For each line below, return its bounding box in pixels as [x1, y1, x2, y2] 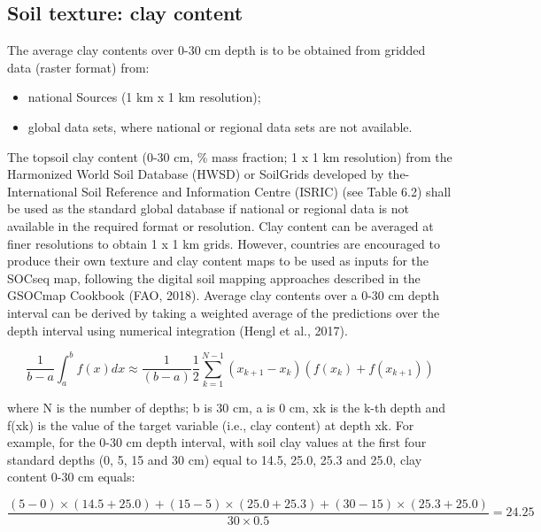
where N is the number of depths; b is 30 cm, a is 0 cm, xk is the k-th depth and [7, 397, 446, 416]
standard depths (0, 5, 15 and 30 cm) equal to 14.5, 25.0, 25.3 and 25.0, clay [7, 450, 422, 468]
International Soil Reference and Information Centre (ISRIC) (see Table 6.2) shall [7, 181, 452, 200]
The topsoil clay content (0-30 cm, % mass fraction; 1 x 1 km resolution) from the [7, 147, 452, 166]
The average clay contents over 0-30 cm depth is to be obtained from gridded [7, 41, 426, 59]
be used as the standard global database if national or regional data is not [7, 199, 409, 218]
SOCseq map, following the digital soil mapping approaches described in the [7, 268, 421, 287]
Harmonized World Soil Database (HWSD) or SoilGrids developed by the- [7, 165, 410, 183]
